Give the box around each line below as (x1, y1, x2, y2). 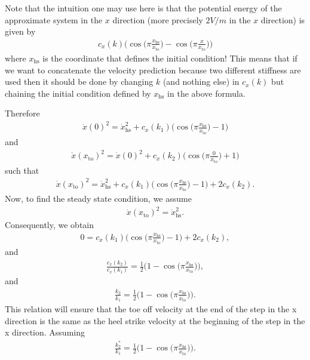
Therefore (5, 107, 40, 119)
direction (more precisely (112, 13, 203, 26)
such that (5, 164, 39, 176)
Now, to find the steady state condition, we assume (5, 192, 192, 205)
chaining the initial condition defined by (5, 87, 151, 99)
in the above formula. (167, 87, 245, 99)
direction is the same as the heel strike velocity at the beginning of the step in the (5, 314, 305, 327)
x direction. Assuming (5, 326, 85, 339)
